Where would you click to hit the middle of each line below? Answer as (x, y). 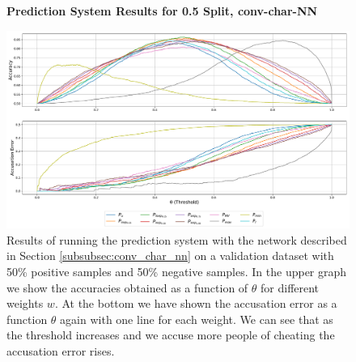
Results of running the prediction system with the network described (177, 239)
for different (290, 287)
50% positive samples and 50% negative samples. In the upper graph (177, 272)
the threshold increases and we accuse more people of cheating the (171, 335)
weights (25, 303)
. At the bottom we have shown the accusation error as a (196, 303)
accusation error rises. (61, 351)
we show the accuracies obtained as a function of (127, 287)
